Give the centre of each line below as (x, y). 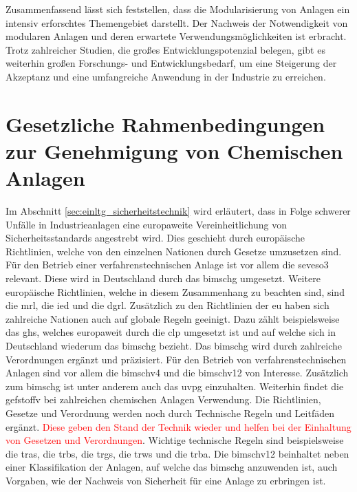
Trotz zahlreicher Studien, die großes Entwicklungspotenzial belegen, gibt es (165, 49)
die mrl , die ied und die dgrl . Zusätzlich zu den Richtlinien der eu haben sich (167, 305)
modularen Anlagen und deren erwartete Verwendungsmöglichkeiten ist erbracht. (176, 36)
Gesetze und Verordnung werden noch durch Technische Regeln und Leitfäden (170, 413)
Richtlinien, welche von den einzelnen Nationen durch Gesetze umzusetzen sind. (174, 251)
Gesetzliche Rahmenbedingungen (165, 124)
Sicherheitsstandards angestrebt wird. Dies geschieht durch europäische (155, 238)
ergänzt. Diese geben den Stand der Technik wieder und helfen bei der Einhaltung (178, 426)
